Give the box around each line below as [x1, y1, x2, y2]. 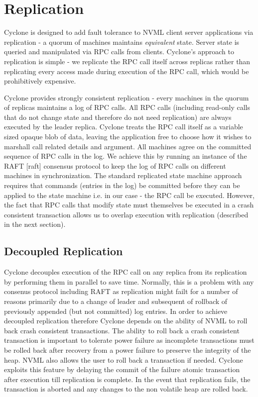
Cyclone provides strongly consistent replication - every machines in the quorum [4, 92, 249, 102]
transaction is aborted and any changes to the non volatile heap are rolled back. [4, 384, 248, 394]
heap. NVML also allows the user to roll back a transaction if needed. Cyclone [4, 354, 243, 365]
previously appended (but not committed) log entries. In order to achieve [4, 305, 228, 316]
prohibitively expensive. [4, 76, 76, 86]
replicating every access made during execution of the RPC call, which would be [4, 66, 249, 76]
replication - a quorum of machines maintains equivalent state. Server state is [4, 36, 240, 47]
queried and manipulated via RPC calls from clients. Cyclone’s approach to [4, 46, 234, 57]
